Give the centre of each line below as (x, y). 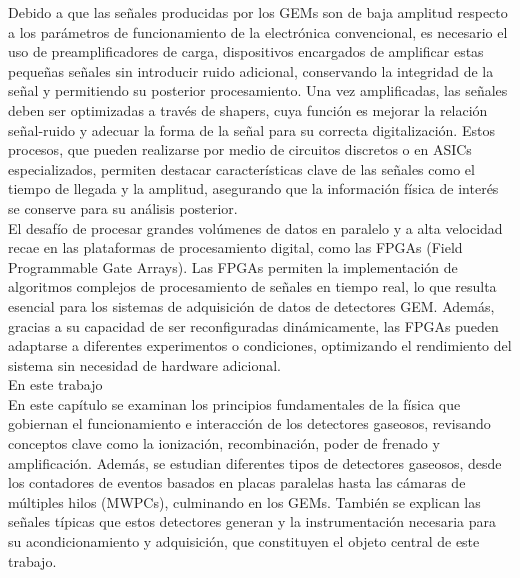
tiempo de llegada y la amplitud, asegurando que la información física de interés (253, 188)
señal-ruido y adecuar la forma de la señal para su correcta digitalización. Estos (251, 129)
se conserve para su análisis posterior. (123, 207)
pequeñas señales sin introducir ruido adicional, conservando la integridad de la (251, 70)
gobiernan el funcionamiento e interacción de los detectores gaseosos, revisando (249, 423)
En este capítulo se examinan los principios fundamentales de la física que (234, 403)
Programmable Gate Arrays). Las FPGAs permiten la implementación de (233, 266)
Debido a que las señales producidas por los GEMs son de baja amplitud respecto (258, 12)
